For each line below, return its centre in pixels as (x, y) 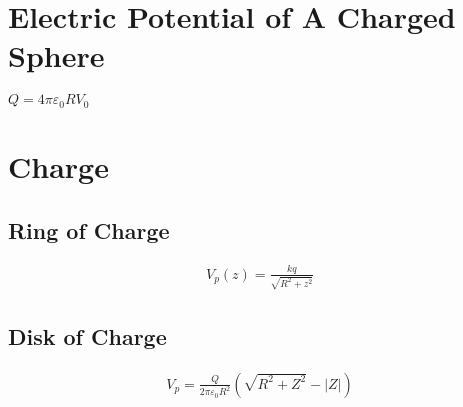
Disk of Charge (87, 335)
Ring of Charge (89, 229)
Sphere (56, 55)
